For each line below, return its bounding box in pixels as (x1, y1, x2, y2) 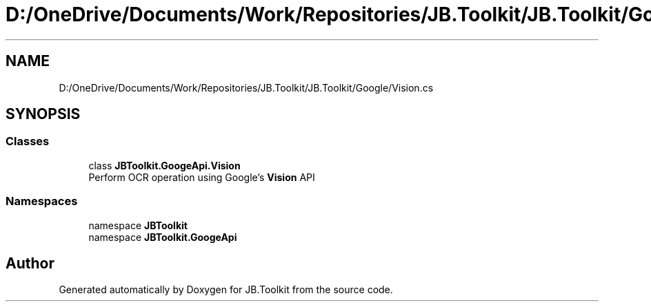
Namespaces (6, 194, 78, 209)
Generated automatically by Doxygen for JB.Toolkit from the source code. (59, 284, 393, 296)
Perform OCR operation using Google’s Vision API (88, 171, 315, 183)
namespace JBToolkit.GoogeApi (88, 231, 237, 243)
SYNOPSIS (6, 105, 81, 123)
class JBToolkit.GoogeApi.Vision (88, 159, 241, 171)
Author (6, 254, 54, 272)
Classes (6, 134, 50, 149)
